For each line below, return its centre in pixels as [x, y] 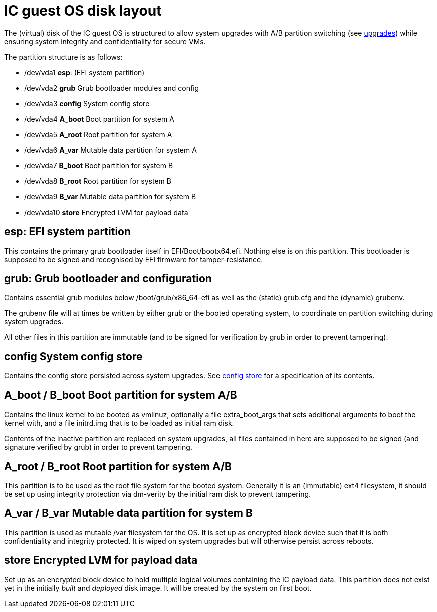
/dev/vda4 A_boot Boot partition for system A [99, 119]
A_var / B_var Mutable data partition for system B [128, 513]
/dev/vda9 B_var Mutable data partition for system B [110, 196]
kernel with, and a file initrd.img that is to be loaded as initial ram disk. [119, 423]
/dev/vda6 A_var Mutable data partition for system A [111, 150]
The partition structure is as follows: [63, 57]
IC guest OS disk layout [83, 11]
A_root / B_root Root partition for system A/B [118, 466]
